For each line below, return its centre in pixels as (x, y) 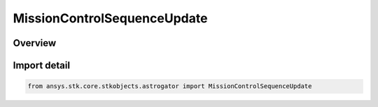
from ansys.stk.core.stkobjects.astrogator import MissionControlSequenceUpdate (170, 86)
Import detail (41, 65)
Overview (35, 43)
